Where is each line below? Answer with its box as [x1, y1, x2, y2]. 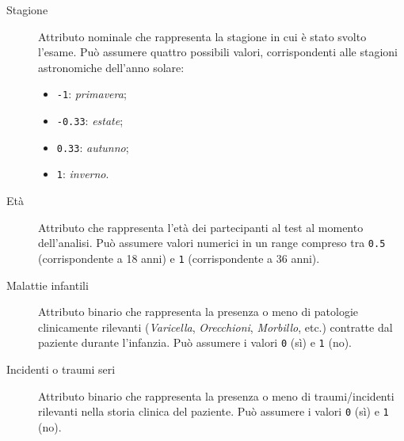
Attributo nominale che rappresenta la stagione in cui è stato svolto [38, 28, 367, 44]
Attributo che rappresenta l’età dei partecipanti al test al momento [38, 219, 364, 235]
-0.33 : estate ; [56, 112, 124, 129]
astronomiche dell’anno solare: [38, 59, 185, 75]
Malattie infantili [6, 276, 89, 293]
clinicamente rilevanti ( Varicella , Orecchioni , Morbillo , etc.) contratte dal [38, 318, 393, 335]
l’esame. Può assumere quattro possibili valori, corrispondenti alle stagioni [38, 44, 398, 60]
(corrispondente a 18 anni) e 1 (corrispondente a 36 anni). [38, 249, 320, 266]
